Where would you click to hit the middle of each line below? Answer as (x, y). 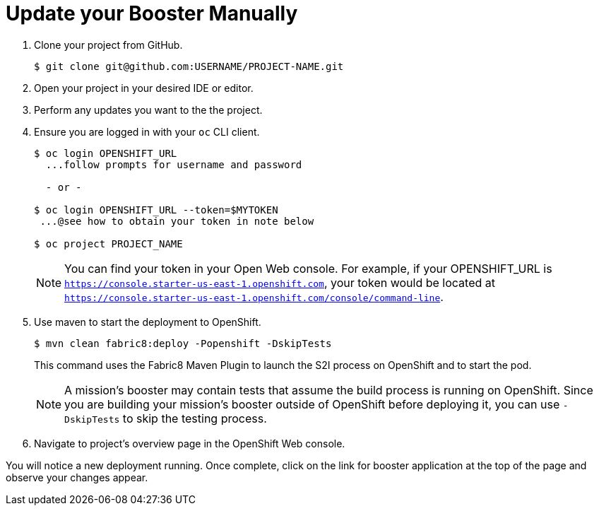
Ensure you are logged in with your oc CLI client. (147, 131)
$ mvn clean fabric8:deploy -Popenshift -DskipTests (183, 343)
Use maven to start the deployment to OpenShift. (148, 322)
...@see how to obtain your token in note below (177, 221)
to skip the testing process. (195, 418)
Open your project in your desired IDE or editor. (144, 88)
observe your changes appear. (77, 477)
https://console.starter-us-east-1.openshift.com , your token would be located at (280, 282)
